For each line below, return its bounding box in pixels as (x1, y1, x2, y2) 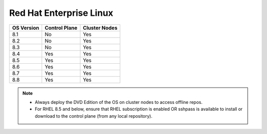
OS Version (12, 24, 40, 31)
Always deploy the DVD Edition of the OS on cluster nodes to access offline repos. (35, 99, 203, 105)
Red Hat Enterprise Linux (9, 7, 114, 18)
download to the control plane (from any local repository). (35, 113, 153, 119)
